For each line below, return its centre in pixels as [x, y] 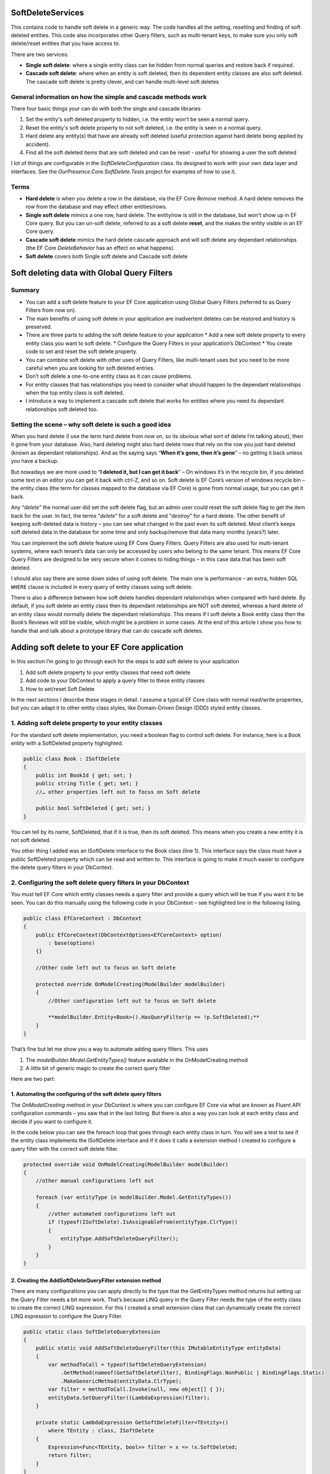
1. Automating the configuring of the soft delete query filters [86, 1094]
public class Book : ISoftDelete [72, 759]
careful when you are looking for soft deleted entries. [90, 368]
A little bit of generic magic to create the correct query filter [98, 1068]
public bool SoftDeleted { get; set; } [93, 808]
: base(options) [72, 943]
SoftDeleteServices [47, 13]
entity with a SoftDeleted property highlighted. [67, 743]
